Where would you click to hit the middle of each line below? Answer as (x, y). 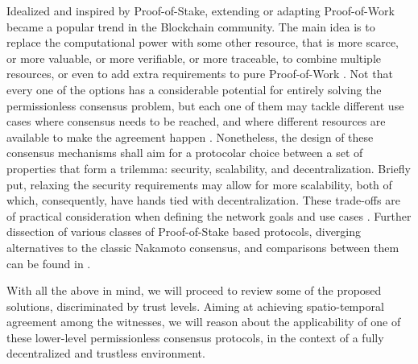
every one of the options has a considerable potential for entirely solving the (194, 89)
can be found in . (49, 263)
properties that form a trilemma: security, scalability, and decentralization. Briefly (209, 168)
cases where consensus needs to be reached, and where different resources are (196, 121)
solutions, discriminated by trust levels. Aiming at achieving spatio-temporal (195, 306)
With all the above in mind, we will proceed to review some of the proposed (194, 290)
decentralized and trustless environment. (106, 353)
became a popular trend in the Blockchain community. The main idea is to (191, 26)
